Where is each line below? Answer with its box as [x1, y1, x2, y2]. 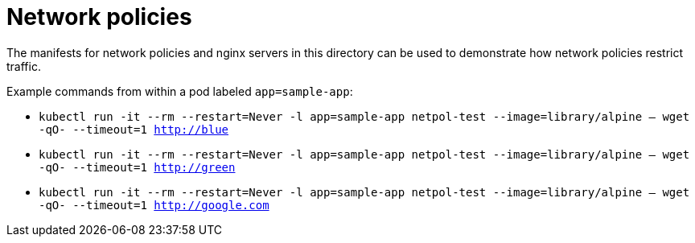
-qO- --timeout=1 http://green [39, 160, 236, 174]
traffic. [6, 59, 41, 73]
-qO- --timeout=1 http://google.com [39, 198, 269, 212]
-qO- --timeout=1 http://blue [39, 122, 229, 136]
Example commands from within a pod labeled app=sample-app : [6, 84, 353, 98]
